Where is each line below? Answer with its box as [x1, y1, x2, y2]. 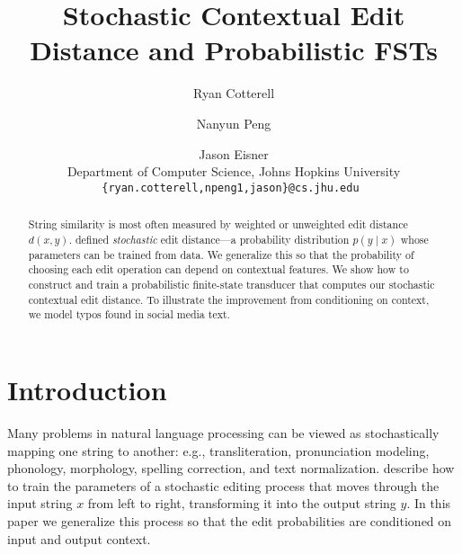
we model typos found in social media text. [28, 307, 230, 322]
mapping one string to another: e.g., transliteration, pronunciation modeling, [7, 441, 430, 460]
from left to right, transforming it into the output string [87, 494, 396, 513]
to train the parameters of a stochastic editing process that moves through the [7, 476, 440, 495]
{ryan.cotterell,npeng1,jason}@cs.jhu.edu [102, 181, 360, 194]
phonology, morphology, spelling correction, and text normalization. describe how [7, 459, 455, 478]
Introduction [7, 371, 167, 408]
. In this [406, 494, 451, 513]
